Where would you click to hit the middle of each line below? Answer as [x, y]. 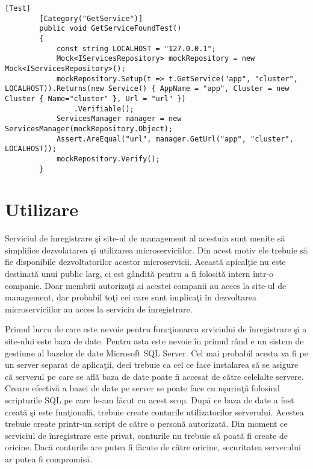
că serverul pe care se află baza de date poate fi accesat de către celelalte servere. [154, 376]
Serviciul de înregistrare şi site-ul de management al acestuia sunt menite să [145, 238]
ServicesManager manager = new [119, 119]
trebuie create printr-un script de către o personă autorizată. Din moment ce [146, 424]
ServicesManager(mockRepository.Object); [89, 129]
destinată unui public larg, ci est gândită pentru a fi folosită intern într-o [139, 274]
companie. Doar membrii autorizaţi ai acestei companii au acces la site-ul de [146, 285]
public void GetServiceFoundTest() [110, 29]
